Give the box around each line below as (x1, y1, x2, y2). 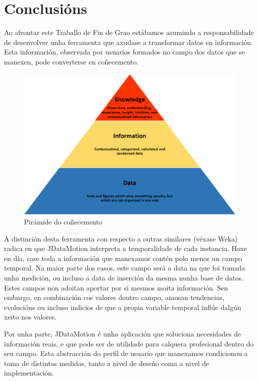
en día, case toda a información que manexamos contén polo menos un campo (4, 252, 242, 263)
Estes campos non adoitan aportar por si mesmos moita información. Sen (4, 282, 228, 292)
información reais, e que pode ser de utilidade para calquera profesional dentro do (4, 338, 254, 348)
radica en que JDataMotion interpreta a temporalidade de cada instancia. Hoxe (4, 243, 247, 253)
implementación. (4, 367, 54, 378)
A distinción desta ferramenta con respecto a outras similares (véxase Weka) (4, 233, 238, 243)
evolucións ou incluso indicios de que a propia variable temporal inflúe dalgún (4, 301, 242, 312)
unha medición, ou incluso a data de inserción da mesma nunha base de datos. (4, 272, 244, 283)
